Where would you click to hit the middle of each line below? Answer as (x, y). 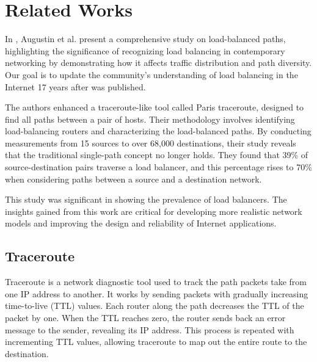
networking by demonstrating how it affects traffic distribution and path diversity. (158, 63)
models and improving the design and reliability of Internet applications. (141, 223)
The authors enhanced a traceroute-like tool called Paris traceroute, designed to (155, 107)
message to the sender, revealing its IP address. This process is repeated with (150, 329)
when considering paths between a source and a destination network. (133, 179)
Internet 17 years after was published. (75, 86)
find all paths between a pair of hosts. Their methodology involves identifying (150, 119)
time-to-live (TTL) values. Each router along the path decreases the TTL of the (155, 306)
